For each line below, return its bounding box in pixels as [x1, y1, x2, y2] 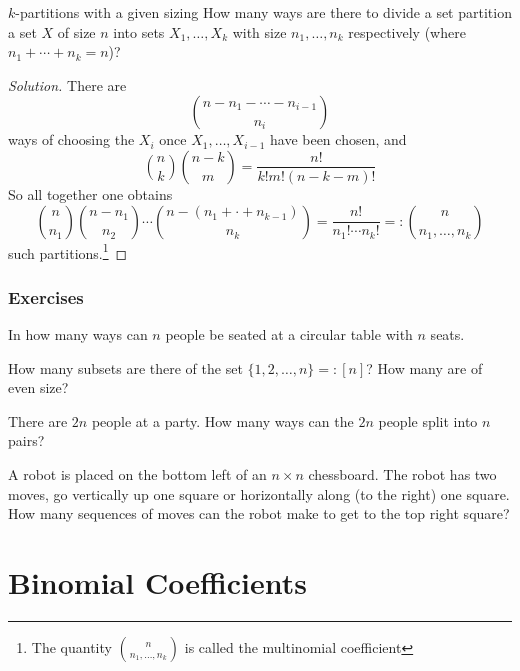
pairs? [8, 430, 45, 451]
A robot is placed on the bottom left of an [8, 464, 267, 484]
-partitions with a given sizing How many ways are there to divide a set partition [15, 2, 512, 22]
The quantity [31, 636, 112, 657]
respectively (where [348, 21, 466, 42]
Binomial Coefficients [8, 561, 307, 602]
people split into [378, 410, 478, 431]
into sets [113, 21, 165, 42]
